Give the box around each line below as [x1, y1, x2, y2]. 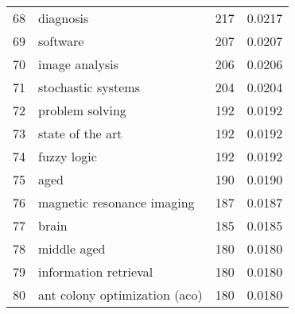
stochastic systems [38, 78, 140, 96]
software [38, 32, 84, 50]
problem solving [38, 101, 126, 119]
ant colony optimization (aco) [38, 285, 203, 304]
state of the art [38, 124, 122, 142]
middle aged [38, 239, 106, 258]
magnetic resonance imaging [38, 193, 195, 211]
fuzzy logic [38, 147, 97, 165]
